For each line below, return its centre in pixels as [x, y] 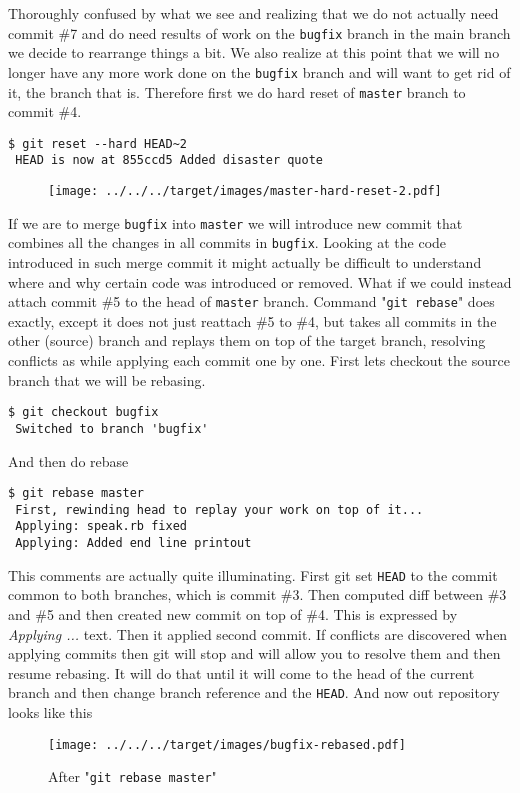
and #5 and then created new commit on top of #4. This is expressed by [233, 614]
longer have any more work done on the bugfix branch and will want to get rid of [259, 71]
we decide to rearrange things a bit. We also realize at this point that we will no [254, 52]
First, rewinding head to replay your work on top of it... [219, 509]
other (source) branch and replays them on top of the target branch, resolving [247, 340]
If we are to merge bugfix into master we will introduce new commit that [235, 222]
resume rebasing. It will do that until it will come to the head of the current [241, 672]
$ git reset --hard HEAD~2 [97, 143]
